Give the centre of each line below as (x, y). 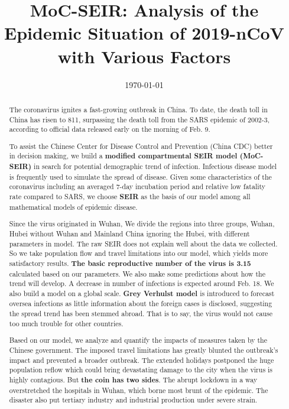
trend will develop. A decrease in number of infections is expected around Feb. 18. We (142, 283)
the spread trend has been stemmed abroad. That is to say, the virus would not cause (141, 314)
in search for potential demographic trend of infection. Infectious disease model (155, 166)
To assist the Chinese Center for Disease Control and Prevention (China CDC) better (141, 146)
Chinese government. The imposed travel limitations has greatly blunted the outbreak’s (144, 350)
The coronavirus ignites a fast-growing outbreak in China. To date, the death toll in (138, 109)
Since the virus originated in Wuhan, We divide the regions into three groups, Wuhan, (142, 224)
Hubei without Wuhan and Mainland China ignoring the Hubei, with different (129, 233)
